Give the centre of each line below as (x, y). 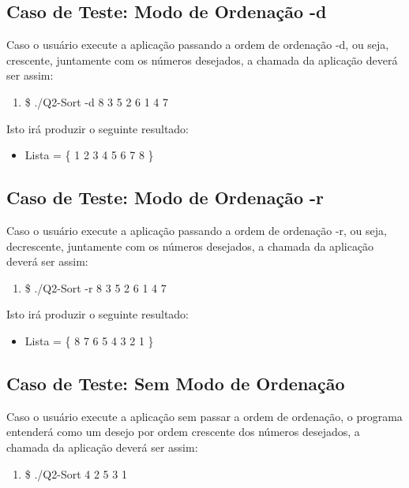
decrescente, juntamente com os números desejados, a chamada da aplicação (190, 246)
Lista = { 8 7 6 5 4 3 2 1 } (89, 340)
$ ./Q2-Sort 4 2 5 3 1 (76, 473)
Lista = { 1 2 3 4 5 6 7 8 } (89, 155)
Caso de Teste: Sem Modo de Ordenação (176, 383)
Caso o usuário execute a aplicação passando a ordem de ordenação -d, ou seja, (198, 45)
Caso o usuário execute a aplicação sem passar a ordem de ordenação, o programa (204, 416)
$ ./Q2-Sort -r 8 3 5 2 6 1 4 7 (96, 287)
